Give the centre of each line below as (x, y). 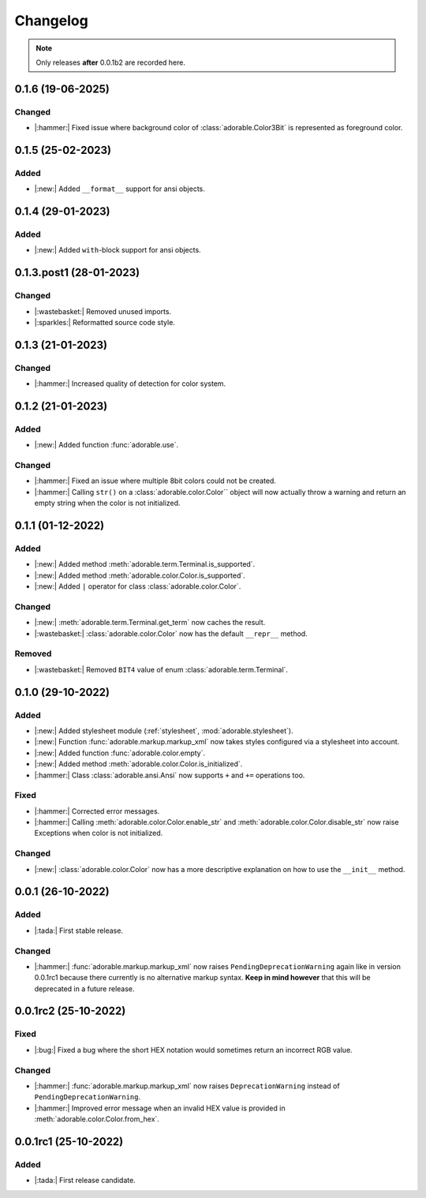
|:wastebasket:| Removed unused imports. (103, 311)
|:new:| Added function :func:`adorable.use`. (106, 445)
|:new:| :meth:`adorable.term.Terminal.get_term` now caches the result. (150, 623)
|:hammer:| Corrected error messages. (97, 811)
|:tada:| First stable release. (79, 930)
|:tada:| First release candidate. (85, 1181)
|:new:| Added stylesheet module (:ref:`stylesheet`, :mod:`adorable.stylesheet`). (164, 731)
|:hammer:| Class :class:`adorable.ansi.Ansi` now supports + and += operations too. (170, 775)
